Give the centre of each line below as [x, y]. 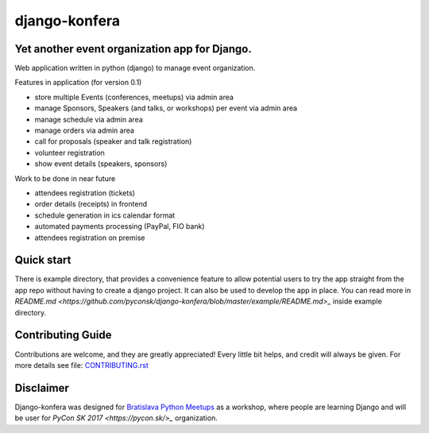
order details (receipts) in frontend [91, 204]
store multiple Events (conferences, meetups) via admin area [134, 97]
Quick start [43, 260]
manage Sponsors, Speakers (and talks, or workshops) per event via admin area [166, 108]
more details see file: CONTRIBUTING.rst [81, 365]
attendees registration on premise [90, 238]
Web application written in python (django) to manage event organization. [135, 68]
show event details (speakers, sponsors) [101, 164]
